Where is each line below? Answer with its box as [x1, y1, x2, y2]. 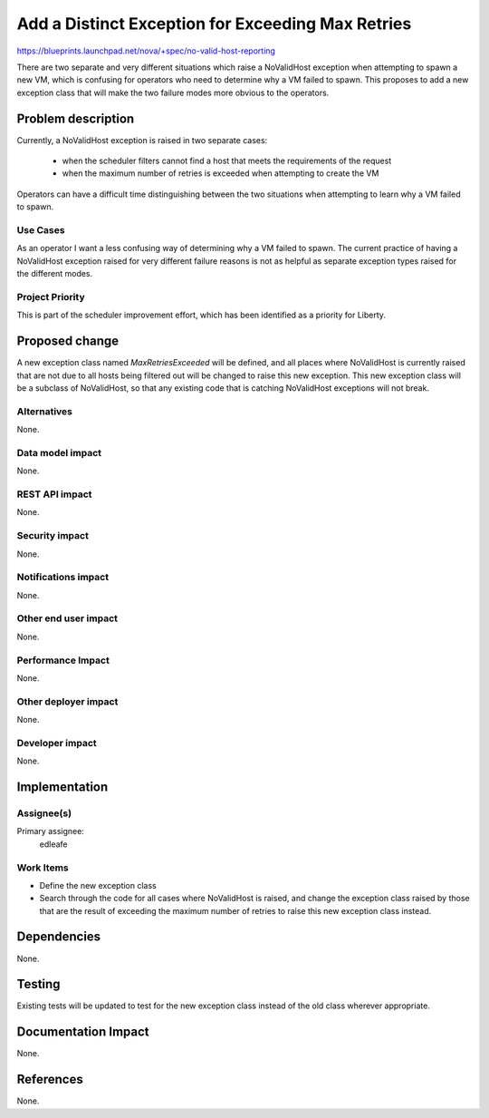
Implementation [16, 780, 109, 795]
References [16, 1072, 83, 1087]
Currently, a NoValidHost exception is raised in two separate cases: [16, 134, 268, 145]
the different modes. [16, 268, 93, 279]
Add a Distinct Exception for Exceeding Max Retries [16, 14, 412, 34]
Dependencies [16, 929, 101, 945]
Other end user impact [16, 612, 118, 625]
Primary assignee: [16, 826, 85, 837]
